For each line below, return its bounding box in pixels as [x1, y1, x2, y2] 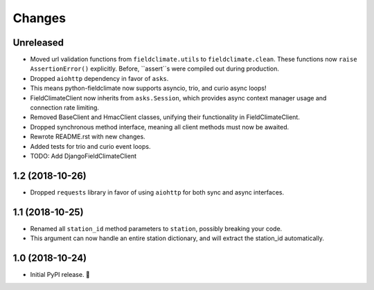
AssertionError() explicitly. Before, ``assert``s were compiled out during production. [30, 64, 280, 73]
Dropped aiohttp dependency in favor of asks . [30, 74, 169, 82]
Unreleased [12, 37, 64, 48]
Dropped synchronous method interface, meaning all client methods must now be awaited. [30, 123, 290, 131]
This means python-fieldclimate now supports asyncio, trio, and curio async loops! [30, 84, 267, 93]
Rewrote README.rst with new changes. [30, 132, 145, 141]
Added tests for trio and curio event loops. [30, 142, 151, 150]
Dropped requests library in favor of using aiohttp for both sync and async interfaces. [30, 188, 284, 197]
